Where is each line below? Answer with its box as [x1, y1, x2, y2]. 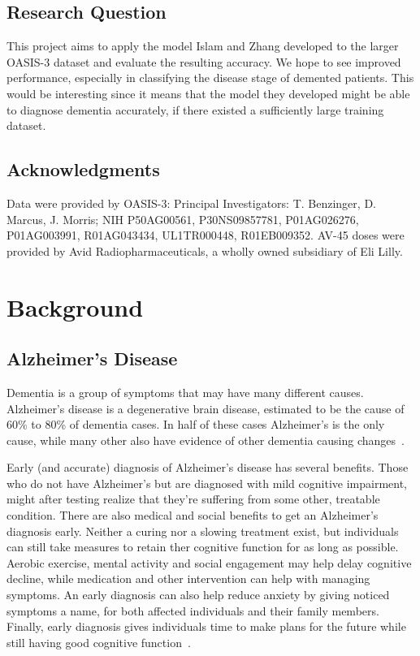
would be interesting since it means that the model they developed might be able [6, 84, 410, 101]
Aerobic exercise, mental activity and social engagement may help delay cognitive [6, 554, 412, 571]
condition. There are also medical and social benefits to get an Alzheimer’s [6, 507, 379, 524]
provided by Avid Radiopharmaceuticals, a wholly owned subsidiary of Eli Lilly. [6, 242, 403, 259]
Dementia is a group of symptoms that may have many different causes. [6, 383, 364, 400]
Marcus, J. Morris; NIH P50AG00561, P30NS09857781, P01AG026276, [6, 210, 359, 227]
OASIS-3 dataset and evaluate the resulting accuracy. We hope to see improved [6, 53, 401, 70]
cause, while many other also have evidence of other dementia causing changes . [6, 431, 405, 448]
